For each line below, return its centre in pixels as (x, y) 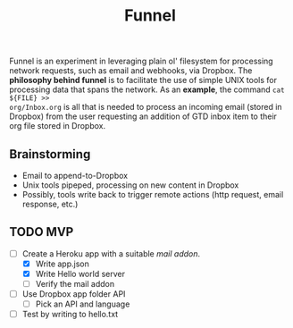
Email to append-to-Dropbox (75, 176)
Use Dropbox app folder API (74, 294)
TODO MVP (42, 232)
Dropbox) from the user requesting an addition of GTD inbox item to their (143, 116)
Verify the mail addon (75, 284)
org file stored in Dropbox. (57, 126)
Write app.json (62, 264)
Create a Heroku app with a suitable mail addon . (111, 253)
